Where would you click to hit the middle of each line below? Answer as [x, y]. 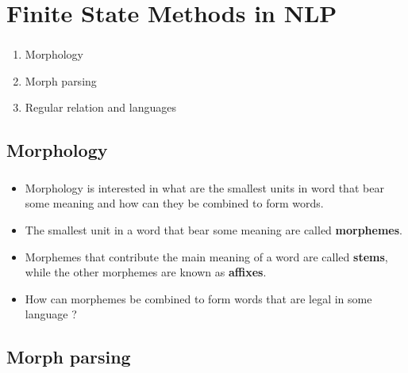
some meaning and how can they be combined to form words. [174, 203]
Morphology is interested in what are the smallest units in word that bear [204, 187]
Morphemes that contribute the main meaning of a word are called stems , [206, 256]
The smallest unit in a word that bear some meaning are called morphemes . [214, 229]
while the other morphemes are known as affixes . [146, 272]
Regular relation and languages [100, 107]
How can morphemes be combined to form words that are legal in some [198, 298]
